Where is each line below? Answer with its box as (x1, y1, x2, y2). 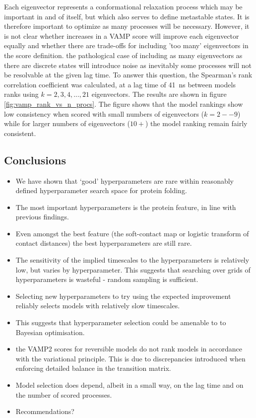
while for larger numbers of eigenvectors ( (4, 118, 130, 129)
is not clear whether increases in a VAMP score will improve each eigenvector (4, 30, 239, 41)
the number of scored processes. (15, 389, 112, 400)
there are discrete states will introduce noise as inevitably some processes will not (4, 60, 252, 70)
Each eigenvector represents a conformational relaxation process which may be (4, 1, 243, 11)
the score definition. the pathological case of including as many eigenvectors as (4, 50, 243, 60)
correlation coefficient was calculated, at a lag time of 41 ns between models (4, 79, 236, 89)
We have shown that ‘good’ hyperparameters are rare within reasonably (15, 175, 234, 186)
